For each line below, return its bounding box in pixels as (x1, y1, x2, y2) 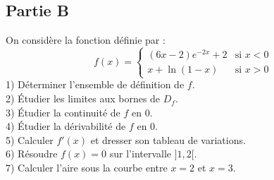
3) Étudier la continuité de (6, 104, 120, 119)
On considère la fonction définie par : (6, 32, 166, 47)
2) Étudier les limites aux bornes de (6, 91, 161, 106)
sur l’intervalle (109, 146, 172, 161)
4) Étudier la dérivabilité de (6, 119, 126, 133)
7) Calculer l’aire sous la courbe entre (6, 160, 168, 175)
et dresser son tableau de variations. (90, 132, 246, 147)
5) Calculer (6, 132, 54, 147)
